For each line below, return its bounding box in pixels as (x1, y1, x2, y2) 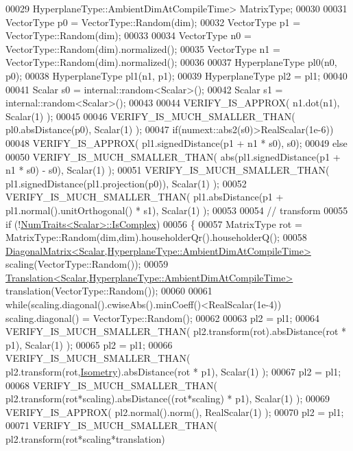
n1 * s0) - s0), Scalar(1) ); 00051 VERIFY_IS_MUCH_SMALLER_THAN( (5, 163, 330, 177)
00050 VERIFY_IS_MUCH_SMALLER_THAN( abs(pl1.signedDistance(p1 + (5, 149, 341, 163)
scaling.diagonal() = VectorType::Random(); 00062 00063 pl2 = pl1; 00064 (5, 310, 320, 325)
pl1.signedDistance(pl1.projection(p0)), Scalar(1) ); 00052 (5, 176, 247, 190)
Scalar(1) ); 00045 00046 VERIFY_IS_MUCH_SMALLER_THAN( (5, 108, 295, 123)
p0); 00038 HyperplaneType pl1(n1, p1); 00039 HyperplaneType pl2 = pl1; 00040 (5, 68, 348, 82)
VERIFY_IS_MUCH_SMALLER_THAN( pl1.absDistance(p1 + (5, 189, 284, 204)
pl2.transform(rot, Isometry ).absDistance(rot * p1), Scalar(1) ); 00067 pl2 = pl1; (5, 365, 341, 379)
